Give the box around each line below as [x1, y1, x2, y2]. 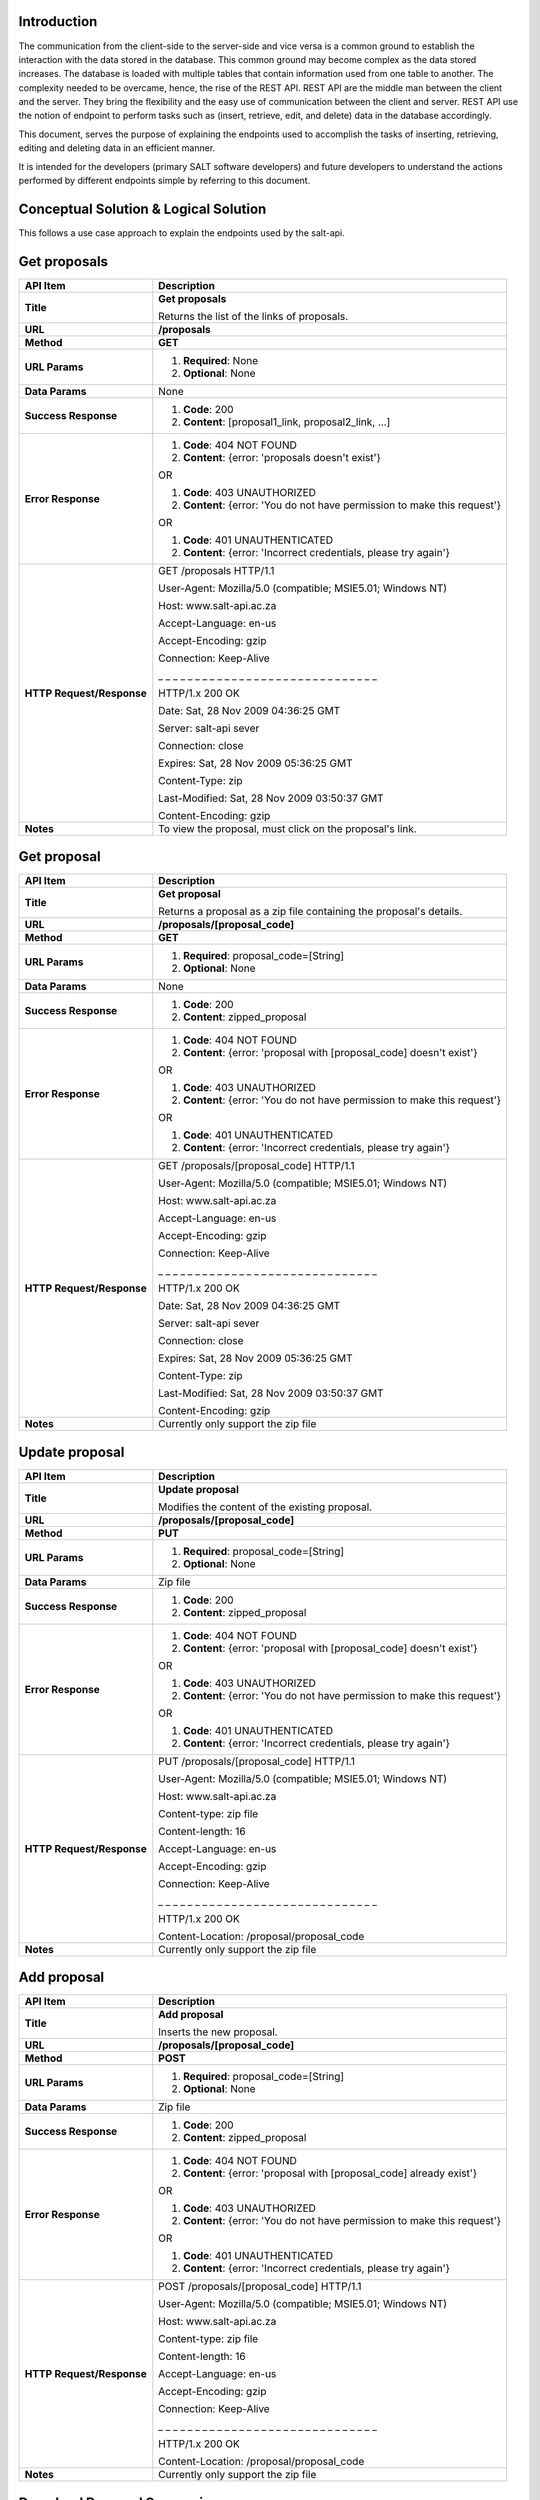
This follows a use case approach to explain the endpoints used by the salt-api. [18, 226, 345, 239]
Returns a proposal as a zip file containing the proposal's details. [158, 905, 463, 919]
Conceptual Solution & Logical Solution [18, 200, 267, 217]
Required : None [183, 353, 259, 367]
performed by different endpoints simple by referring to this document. [18, 175, 311, 187]
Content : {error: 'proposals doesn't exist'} [183, 450, 382, 464]
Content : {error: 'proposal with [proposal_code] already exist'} [183, 2166, 478, 2180]
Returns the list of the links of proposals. [158, 309, 349, 323]
